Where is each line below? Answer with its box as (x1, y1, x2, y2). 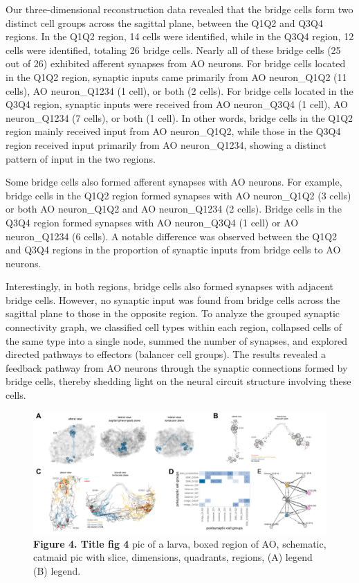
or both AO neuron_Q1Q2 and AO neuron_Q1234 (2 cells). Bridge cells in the (6, 201, 342, 216)
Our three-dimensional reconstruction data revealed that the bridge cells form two (6, 2, 353, 16)
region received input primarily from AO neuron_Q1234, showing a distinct (6, 137, 326, 152)
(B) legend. (33, 563, 81, 577)
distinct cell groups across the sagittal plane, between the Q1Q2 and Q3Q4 (6, 15, 323, 30)
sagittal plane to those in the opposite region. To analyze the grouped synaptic (6, 306, 340, 321)
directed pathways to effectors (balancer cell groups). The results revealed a (6, 347, 326, 361)
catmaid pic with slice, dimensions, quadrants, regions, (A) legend (33, 550, 313, 564)
